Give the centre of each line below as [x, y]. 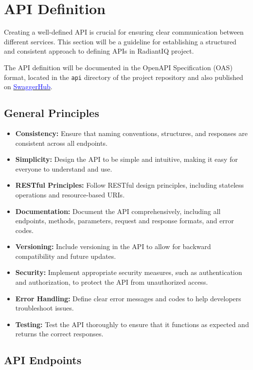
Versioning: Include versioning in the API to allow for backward [113, 246]
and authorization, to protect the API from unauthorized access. [112, 282]
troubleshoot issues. [45, 308]
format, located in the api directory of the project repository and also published [124, 77]
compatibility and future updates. [66, 256]
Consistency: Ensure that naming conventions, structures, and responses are [131, 133]
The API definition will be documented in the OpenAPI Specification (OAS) [118, 67]
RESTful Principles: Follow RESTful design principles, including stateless [130, 185]
